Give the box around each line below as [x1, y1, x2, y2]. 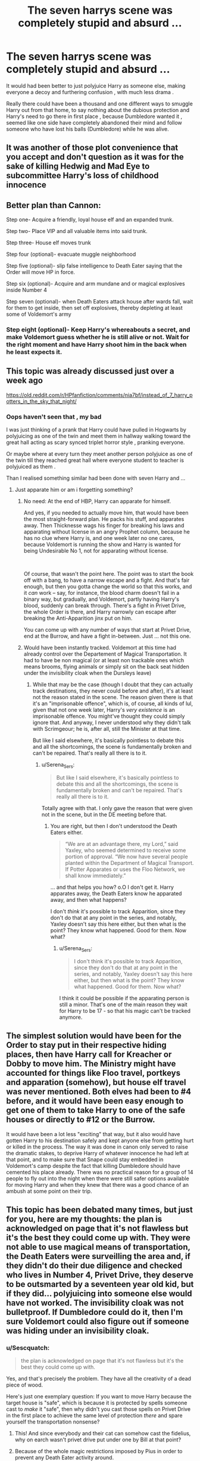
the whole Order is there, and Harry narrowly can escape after [23, 609, 177, 616]
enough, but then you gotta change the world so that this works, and [23, 583, 192, 590]
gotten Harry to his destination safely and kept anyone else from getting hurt [6, 1137, 194, 1144]
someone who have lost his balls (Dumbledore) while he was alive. [6, 125, 170, 132]
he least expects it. [6, 348, 62, 356]
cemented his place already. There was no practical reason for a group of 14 [6, 1168, 193, 1175]
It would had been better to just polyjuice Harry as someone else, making [6, 82, 186, 89]
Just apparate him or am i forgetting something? [14, 486, 133, 494]
